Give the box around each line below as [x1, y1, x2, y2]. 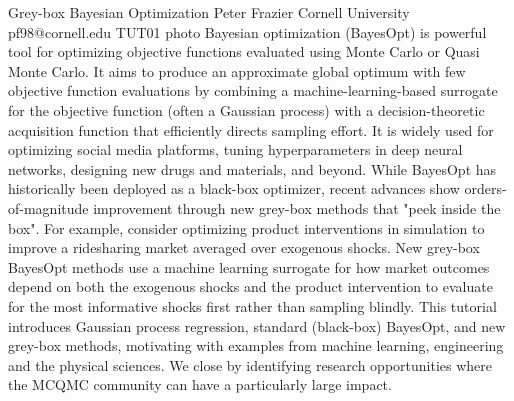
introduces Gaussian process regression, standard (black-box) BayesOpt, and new [8, 315, 506, 336]
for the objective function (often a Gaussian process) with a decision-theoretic [8, 99, 485, 120]
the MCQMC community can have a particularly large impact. [8, 374, 392, 395]
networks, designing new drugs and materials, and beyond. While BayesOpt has [8, 158, 497, 179]
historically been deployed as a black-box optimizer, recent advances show [8, 178, 460, 199]
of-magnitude [8, 197, 89, 218]
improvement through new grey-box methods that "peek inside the [93, 197, 501, 218]
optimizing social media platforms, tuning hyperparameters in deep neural [8, 139, 463, 160]
